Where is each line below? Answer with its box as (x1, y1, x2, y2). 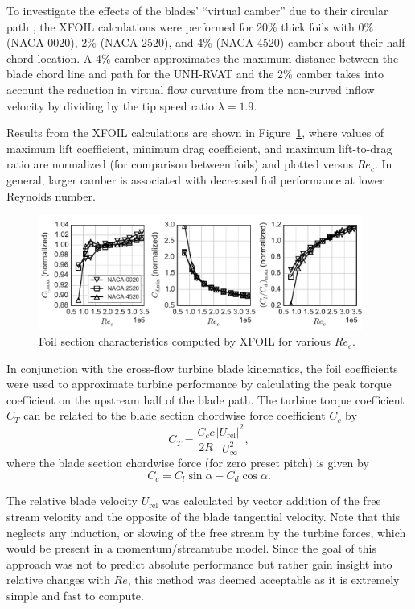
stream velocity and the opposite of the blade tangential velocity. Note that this (6, 508, 401, 525)
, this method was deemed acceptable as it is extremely (127, 571, 400, 588)
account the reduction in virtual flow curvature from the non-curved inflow (6, 81, 375, 97)
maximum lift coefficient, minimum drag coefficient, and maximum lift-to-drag (6, 139, 392, 156)
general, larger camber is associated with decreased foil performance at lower (6, 171, 384, 188)
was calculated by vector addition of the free (162, 492, 381, 509)
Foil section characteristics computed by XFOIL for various (39, 333, 331, 350)
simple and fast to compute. (6, 587, 144, 604)
